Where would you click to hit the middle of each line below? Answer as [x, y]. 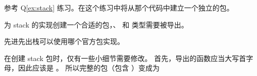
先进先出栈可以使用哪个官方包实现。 [64, 41]
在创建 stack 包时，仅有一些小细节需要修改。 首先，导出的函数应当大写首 [125, 58]
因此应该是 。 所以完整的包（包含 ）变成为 [89, 68]
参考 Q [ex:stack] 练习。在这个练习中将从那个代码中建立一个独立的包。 [119, 7]
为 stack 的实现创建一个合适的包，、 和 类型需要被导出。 [96, 24]
